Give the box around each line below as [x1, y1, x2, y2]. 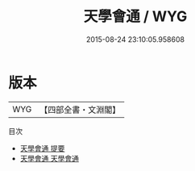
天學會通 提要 [19, 143, 65, 153]
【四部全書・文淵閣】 [39, 104, 121, 115]
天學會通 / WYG [83, 7, 188, 26]
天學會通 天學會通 [19, 153, 79, 163]
